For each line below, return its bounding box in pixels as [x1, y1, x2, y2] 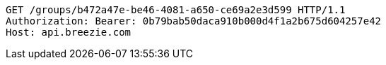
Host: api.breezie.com [6, 27, 131, 38]
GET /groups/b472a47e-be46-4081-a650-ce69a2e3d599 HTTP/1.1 [6, 4, 346, 15]
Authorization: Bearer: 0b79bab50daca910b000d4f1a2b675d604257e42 [6, 15, 382, 27]
